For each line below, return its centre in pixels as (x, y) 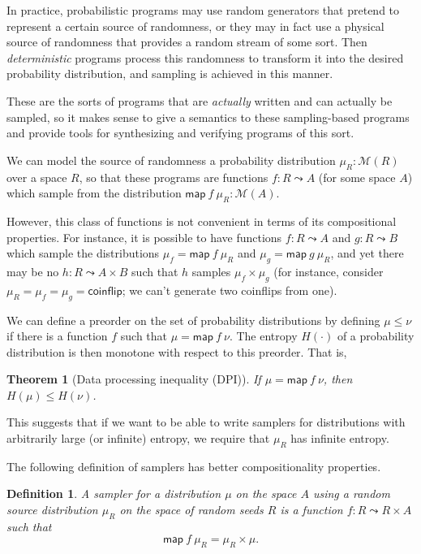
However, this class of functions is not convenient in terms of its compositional (202, 221)
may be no (33, 271)
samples (211, 271)
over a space (37, 177)
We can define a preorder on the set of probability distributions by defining (193, 320)
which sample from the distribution (94, 193)
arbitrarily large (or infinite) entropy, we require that (138, 438)
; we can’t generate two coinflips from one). (230, 290)
